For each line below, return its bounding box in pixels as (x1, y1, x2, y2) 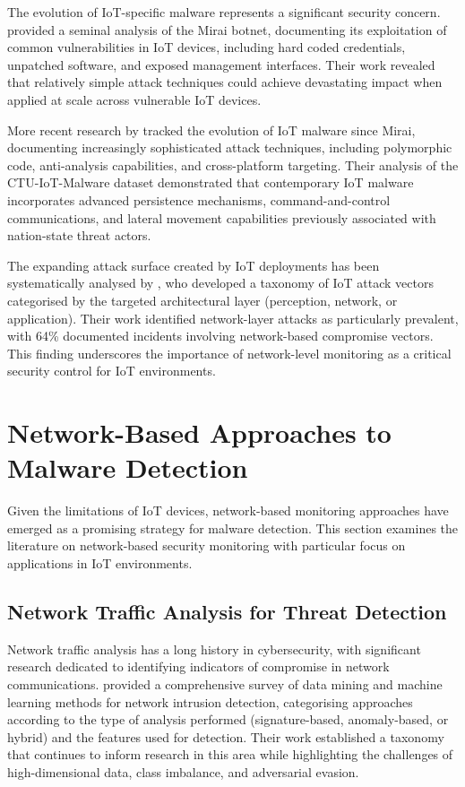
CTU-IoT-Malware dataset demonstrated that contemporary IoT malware (7, 173, 414, 192)
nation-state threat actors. (7, 226, 151, 245)
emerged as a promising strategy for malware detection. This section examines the (7, 518, 459, 537)
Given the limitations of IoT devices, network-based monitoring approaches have (7, 501, 449, 520)
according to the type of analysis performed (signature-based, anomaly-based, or (7, 710, 449, 729)
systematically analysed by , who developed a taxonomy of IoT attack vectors (7, 273, 434, 292)
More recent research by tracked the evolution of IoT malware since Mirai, (7, 120, 416, 139)
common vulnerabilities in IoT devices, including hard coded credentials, (7, 38, 406, 56)
